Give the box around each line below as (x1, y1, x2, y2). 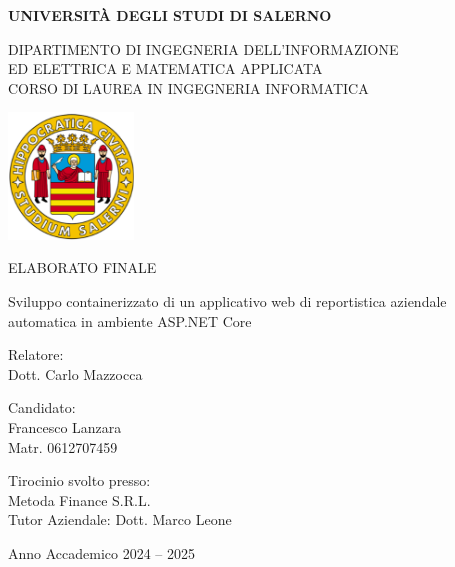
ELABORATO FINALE (8, 257, 157, 278)
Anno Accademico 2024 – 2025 (8, 542, 196, 563)
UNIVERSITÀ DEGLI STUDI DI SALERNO (8, 5, 332, 25)
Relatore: (8, 344, 64, 365)
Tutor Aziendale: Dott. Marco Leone (8, 509, 232, 530)
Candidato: (8, 397, 76, 418)
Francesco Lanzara (8, 416, 122, 437)
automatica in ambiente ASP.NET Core (8, 310, 252, 331)
